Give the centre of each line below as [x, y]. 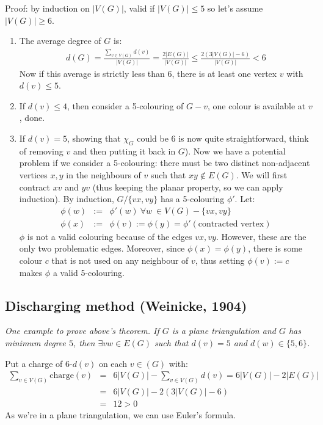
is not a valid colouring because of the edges [110, 236]
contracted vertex [231, 224]
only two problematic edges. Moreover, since [102, 248]
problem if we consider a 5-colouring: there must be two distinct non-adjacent [165, 163]
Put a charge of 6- [39, 363]
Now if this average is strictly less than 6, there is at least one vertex [148, 73]
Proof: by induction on [47, 8]
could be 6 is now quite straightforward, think [223, 138]
